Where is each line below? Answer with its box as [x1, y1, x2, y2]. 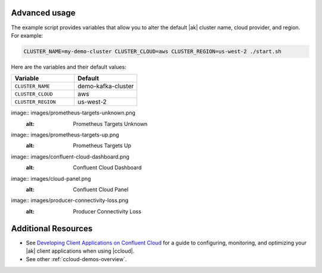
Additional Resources [11, 224, 92, 234]
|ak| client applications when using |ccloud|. [26, 247, 135, 255]
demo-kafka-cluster [78, 82, 134, 91]
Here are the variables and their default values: [11, 63, 126, 70]
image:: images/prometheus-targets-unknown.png [11, 109, 135, 116]
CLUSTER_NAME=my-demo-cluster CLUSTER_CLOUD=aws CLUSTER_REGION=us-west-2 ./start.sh [23, 48, 281, 55]
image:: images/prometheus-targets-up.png [11, 131, 119, 138]
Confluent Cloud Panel [73, 186, 129, 193]
